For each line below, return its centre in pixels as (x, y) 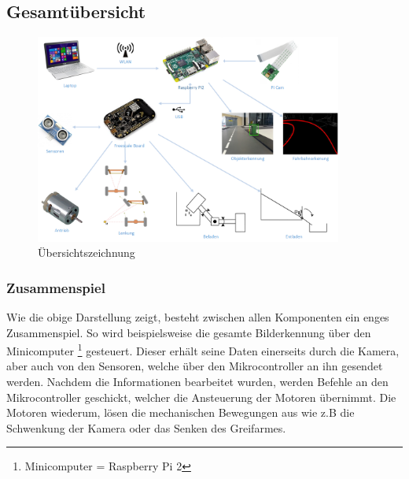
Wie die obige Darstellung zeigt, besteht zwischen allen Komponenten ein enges (198, 316)
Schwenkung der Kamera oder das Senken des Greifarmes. (146, 427)
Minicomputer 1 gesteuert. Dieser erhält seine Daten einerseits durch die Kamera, (203, 349)
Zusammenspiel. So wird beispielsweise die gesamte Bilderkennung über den (189, 332)
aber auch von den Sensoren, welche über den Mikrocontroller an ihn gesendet (195, 366)
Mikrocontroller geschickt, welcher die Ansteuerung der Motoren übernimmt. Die (201, 397)
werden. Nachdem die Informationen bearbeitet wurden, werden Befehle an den (197, 381)
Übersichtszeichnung (87, 252)
